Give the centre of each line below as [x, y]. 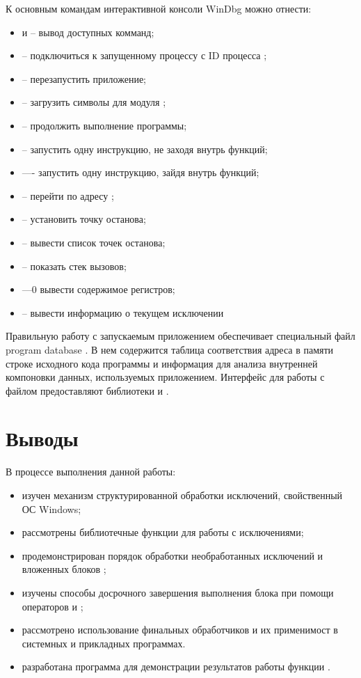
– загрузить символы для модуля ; [94, 102]
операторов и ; [53, 606]
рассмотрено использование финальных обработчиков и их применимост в [180, 630]
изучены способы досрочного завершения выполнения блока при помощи [178, 592]
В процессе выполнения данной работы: [91, 472]
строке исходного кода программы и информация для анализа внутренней [162, 363]
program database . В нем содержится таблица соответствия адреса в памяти [170, 349]
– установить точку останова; [84, 219]
